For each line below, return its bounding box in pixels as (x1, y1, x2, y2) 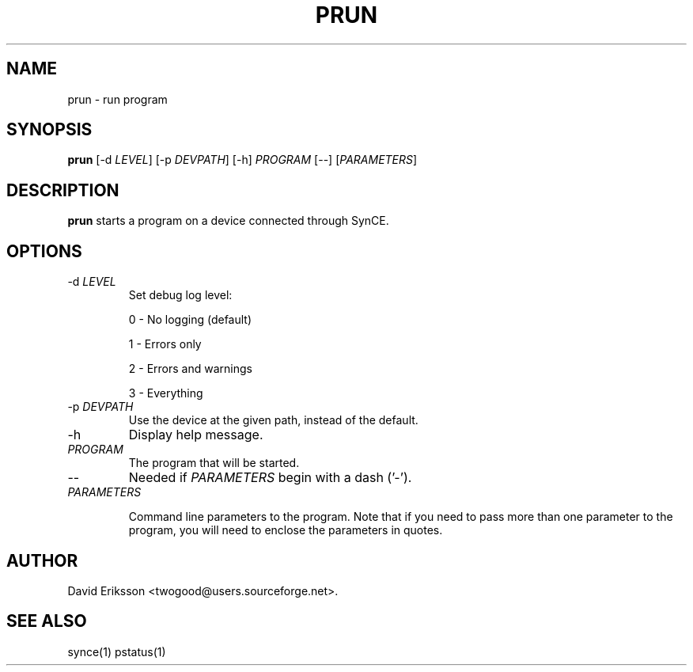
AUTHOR (6, 550, 78, 571)
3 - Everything (128, 386, 203, 401)
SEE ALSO (6, 611, 87, 632)
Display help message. (128, 427, 263, 443)
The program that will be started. (128, 456, 300, 470)
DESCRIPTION (6, 180, 119, 200)
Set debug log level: (128, 288, 233, 302)
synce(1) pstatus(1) (67, 644, 166, 659)
